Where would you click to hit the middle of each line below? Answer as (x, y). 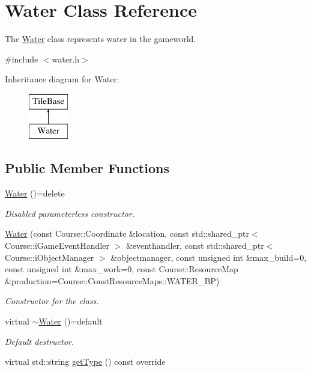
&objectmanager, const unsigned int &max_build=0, (209, 257)
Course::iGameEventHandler (57, 245)
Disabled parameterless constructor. (70, 213)
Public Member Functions (87, 168)
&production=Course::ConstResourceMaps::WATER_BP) (112, 280)
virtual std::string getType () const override (85, 361)
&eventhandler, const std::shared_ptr (195, 245)
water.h (66, 59)
